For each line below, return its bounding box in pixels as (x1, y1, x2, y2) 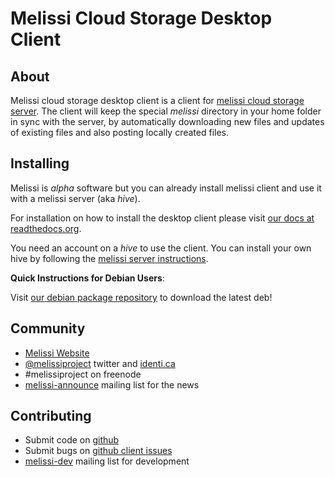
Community (10, 320, 86, 337)
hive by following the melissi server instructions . (10, 252, 209, 264)
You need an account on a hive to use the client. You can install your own (10, 242, 312, 254)
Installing (10, 155, 70, 172)
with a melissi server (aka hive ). (10, 192, 141, 204)
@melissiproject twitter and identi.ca (24, 357, 176, 369)
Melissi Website (24, 347, 90, 359)
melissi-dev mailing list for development (24, 455, 190, 467)
